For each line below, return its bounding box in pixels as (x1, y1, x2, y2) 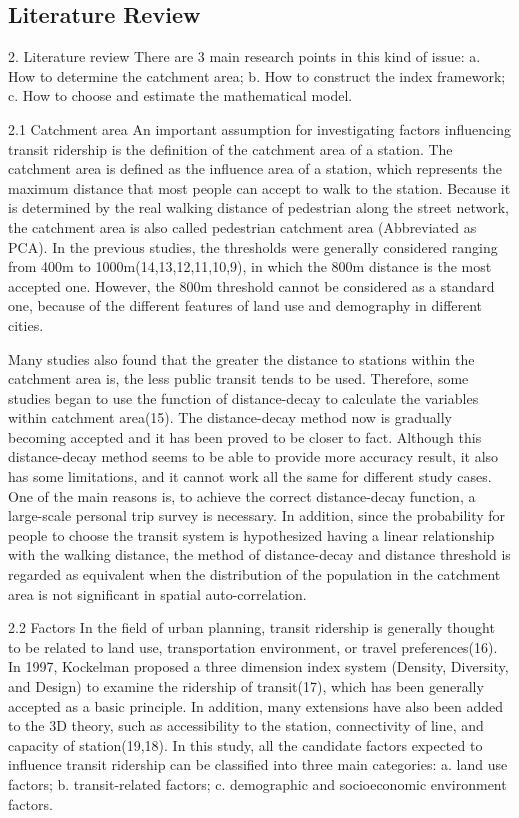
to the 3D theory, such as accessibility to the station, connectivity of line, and (8, 715, 484, 736)
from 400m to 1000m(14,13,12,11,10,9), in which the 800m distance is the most (8, 256, 492, 277)
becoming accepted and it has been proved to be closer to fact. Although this (8, 426, 482, 447)
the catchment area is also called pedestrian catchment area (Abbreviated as (8, 216, 477, 237)
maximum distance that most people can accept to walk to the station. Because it (8, 177, 511, 198)
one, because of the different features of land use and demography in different (8, 295, 483, 316)
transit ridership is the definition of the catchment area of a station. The (8, 138, 453, 159)
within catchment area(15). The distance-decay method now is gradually (8, 407, 452, 428)
